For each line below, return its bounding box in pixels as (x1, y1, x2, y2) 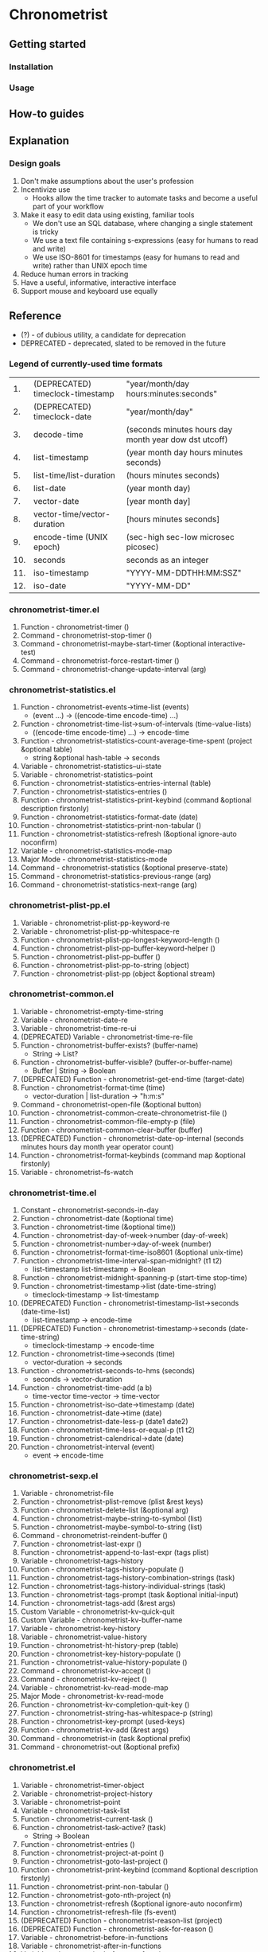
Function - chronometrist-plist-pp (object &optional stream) (20, 969, 216, 978)
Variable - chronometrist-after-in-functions (20, 1941, 162, 1950)
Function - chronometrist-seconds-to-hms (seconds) (20, 1366, 196, 1376)
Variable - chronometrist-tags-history (20, 1556, 144, 1566)
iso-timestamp (33, 567, 90, 578)
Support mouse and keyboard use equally (20, 286, 158, 295)
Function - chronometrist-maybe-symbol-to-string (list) (20, 1522, 203, 1532)
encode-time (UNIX (33, 531, 108, 542)
